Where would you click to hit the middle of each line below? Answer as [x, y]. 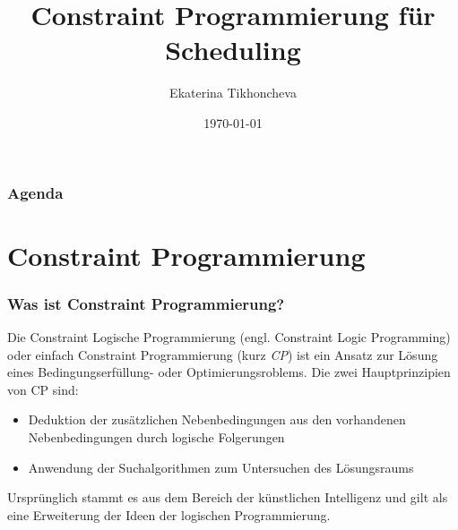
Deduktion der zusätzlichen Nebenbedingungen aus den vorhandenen [217, 419]
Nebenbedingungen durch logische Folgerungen [156, 436]
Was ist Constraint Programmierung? [146, 303]
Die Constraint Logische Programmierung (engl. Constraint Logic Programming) [229, 337]
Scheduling [233, 50]
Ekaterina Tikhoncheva [233, 93]
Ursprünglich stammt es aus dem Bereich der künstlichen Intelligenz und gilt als [228, 497]
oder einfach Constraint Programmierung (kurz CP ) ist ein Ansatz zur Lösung [223, 354]
